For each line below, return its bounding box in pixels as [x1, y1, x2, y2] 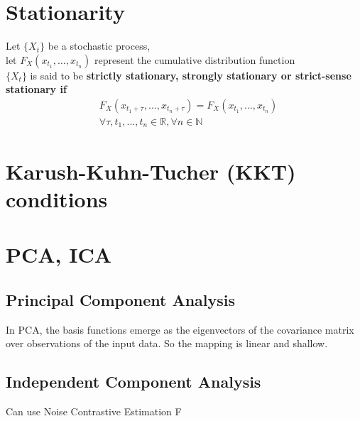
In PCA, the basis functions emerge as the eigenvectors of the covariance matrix [6, 322, 354, 337]
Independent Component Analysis [6, 371, 261, 393]
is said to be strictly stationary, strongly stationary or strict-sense [30, 67, 351, 82]
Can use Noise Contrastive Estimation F [6, 403, 182, 418]
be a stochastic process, [48, 38, 151, 53]
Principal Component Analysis [6, 288, 235, 310]
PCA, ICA [6, 240, 112, 269]
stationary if [6, 82, 67, 97]
